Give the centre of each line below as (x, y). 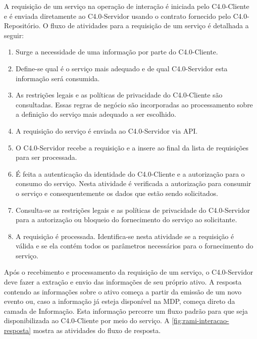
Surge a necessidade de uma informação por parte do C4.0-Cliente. (117, 52)
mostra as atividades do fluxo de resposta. (97, 330)
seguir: (14, 35)
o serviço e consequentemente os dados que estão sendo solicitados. (117, 193)
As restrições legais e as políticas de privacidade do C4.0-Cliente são (119, 95)
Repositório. (22, 25)
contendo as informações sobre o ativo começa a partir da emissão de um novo (123, 291)
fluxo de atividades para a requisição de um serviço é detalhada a (150, 25)
